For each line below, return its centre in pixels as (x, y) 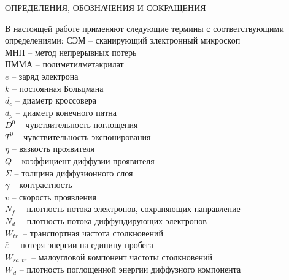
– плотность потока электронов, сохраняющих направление (130, 209)
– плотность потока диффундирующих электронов (113, 220)
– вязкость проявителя (53, 149)
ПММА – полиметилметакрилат (64, 64)
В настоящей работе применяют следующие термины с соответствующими (144, 28)
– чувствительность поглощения (78, 125)
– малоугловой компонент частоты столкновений (122, 256)
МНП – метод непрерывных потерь (71, 52)
